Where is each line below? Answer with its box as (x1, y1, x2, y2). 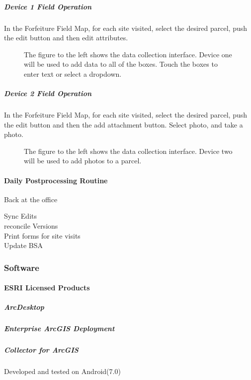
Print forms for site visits (4, 230, 81, 241)
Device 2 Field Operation (4, 88, 92, 99)
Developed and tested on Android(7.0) (4, 366, 121, 377)
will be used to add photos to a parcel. (24, 155, 142, 166)
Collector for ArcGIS (4, 345, 79, 355)
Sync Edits (4, 211, 37, 221)
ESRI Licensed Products (4, 282, 90, 293)
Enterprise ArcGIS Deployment (4, 323, 115, 334)
